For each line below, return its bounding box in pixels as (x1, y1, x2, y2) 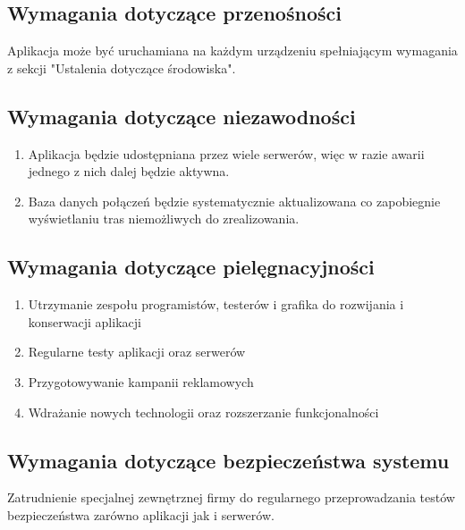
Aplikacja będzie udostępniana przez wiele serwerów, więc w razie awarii (28, 144, 425, 163)
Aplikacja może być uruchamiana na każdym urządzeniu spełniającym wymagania (7, 41, 458, 60)
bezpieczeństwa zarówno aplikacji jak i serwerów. (7, 505, 275, 524)
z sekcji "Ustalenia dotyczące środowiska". (7, 58, 236, 77)
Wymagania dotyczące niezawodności (7, 102, 356, 130)
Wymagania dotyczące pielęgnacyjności (7, 253, 375, 281)
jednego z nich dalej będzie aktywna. (28, 162, 230, 181)
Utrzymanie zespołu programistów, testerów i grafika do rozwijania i (28, 295, 404, 314)
